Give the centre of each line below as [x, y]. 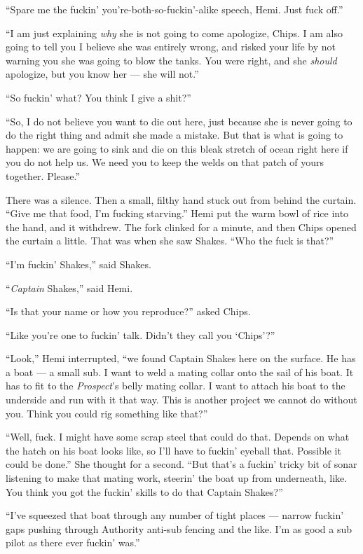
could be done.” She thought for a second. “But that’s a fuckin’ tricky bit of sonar [181, 464]
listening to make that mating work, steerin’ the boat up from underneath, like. [177, 478]
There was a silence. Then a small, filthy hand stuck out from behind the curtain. [181, 199]
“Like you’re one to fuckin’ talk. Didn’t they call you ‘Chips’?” [141, 334]
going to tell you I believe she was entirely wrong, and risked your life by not [171, 47]
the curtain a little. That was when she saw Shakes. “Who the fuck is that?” [170, 241]
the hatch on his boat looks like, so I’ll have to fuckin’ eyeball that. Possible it [173, 450]
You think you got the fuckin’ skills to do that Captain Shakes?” [144, 491]
